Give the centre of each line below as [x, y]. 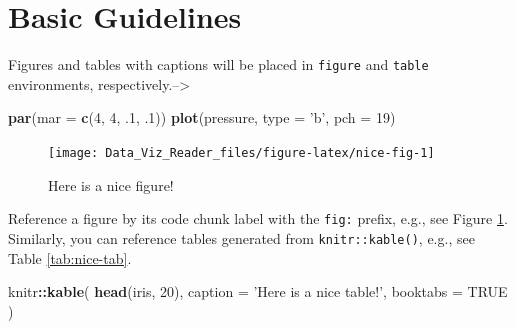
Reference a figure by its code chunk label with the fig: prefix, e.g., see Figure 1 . [258, 218]
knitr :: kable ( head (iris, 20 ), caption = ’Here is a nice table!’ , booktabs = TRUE [258, 291]
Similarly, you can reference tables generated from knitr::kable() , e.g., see [241, 237]
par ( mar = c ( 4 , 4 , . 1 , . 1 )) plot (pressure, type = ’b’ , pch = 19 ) [202, 117]
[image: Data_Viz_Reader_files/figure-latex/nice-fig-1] [241, 152]
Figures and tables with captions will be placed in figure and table [218, 64]
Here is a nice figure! [111, 184]
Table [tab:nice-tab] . [70, 257]
